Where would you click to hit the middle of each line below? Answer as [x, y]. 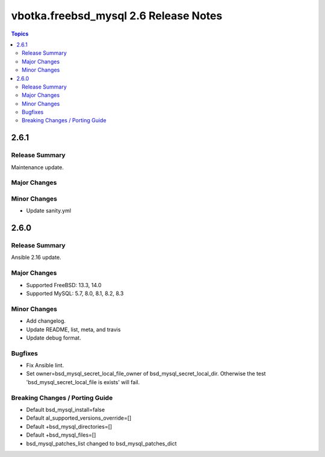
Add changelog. [46, 321]
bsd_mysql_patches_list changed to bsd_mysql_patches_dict [101, 443]
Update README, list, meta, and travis [73, 329]
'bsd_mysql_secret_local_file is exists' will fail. [83, 382]
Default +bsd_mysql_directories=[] [69, 426]
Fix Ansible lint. [45, 365]
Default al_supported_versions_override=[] [79, 418]
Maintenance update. [38, 167]
